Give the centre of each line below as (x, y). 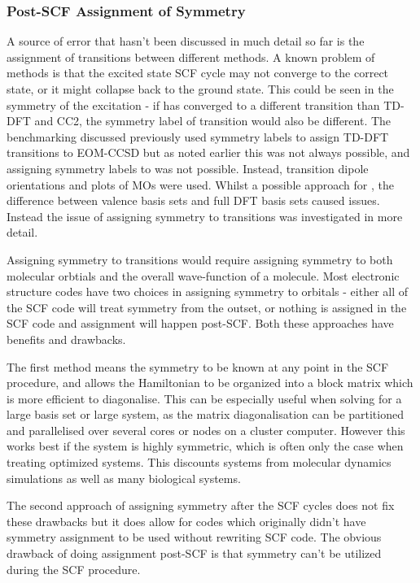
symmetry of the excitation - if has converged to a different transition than (193, 104)
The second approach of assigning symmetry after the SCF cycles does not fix (201, 505)
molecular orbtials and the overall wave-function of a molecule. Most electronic (203, 275)
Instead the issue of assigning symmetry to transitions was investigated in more (205, 216)
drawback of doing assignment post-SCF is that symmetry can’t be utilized (194, 553)
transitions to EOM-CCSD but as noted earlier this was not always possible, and (208, 152)
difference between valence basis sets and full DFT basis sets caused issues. (193, 200)
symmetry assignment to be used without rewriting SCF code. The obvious (194, 537)
